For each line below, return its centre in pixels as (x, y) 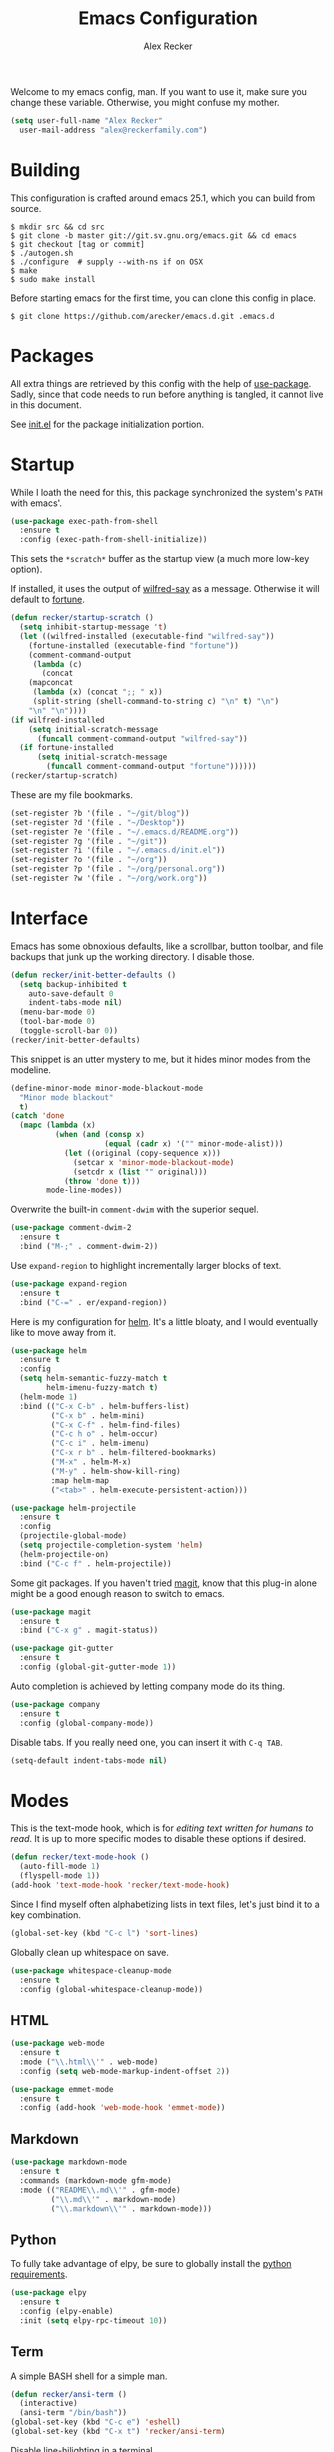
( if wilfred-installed (57, 720)
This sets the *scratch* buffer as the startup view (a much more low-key (160, 559)
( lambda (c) (57, 664)
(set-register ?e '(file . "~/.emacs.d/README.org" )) (125, 832)
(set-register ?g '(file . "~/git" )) (89, 841)
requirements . (39, 2274)
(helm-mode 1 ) (48, 1397)
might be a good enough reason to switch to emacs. (117, 1593)
